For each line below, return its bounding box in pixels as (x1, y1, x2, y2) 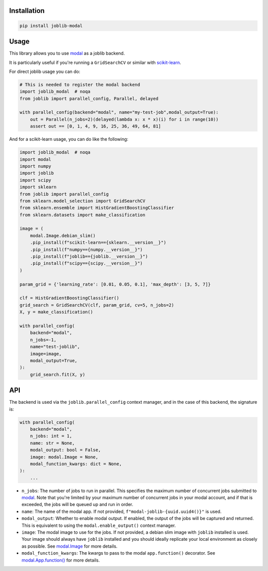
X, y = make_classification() (19, 309, 93, 315)
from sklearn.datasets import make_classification (19, 212, 146, 218)
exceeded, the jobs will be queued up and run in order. (21, 502, 134, 508)
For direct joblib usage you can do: (9, 68, 80, 74)
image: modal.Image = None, (30, 454, 99, 460)
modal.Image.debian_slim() (30, 233, 96, 238)
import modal (19, 156, 52, 162)
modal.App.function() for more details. (21, 557, 100, 563)
